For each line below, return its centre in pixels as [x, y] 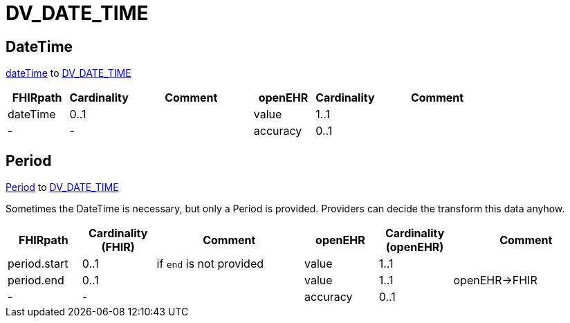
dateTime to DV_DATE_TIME [68, 73]
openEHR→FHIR [495, 280]
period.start [38, 264]
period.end [36, 280]
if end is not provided [210, 264]
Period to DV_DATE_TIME [62, 187]
